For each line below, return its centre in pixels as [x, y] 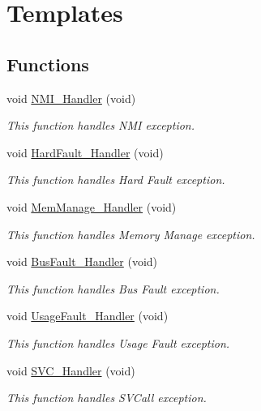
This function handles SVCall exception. [107, 398]
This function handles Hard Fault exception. [116, 180]
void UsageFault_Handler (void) [88, 316]
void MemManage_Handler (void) [92, 206]
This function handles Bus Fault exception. [113, 288]
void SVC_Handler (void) [71, 370]
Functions [48, 64]
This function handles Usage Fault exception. [118, 342]
